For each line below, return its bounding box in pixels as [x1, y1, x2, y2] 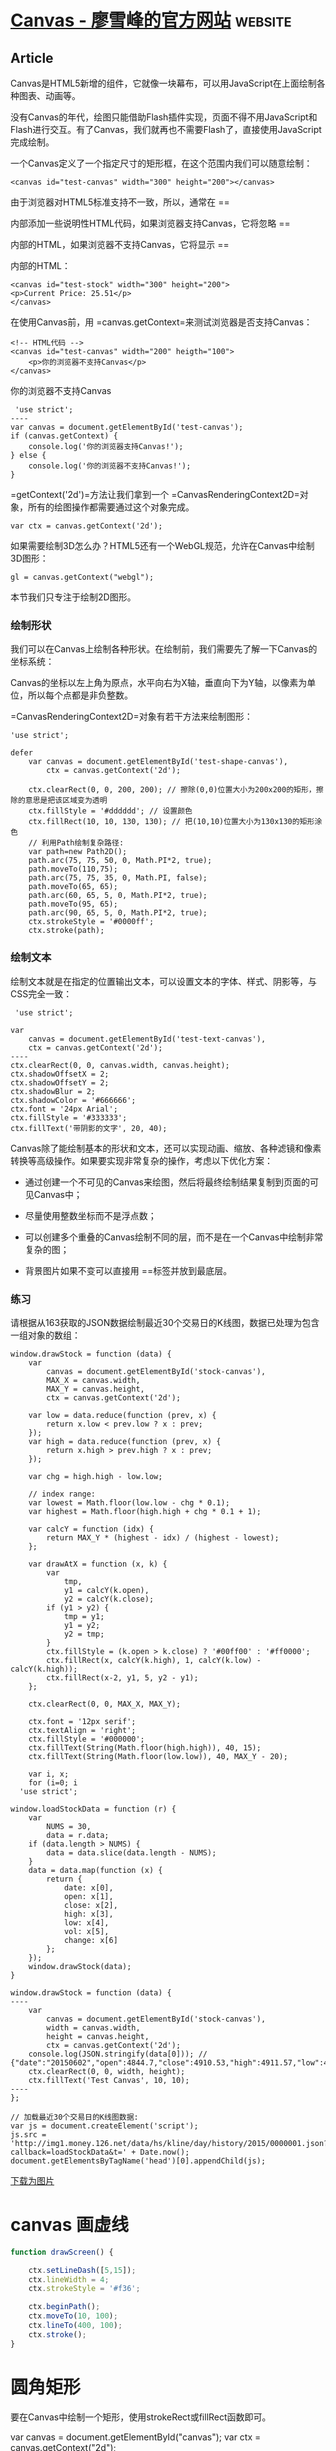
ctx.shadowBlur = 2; [10, 1086, 97, 1096]
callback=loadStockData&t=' [10, 2147, 128, 2157]
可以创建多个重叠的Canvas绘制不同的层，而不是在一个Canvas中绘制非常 [24, 1231, 324, 1243]
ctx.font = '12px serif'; [28, 1716, 137, 1726]
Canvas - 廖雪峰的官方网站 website [10, 9, 292, 32]
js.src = [10, 2129, 47, 2140]
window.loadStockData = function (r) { [10, 1804, 177, 1814]
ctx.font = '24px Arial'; [10, 1104, 118, 1114]
